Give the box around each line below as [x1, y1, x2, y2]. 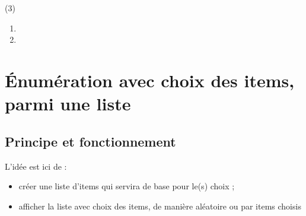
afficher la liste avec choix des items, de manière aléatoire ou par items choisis [18, 199, 301, 212]
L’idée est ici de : [5, 160, 67, 172]
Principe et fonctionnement [5, 132, 176, 150]
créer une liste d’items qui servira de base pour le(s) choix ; [18, 180, 235, 192]
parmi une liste [5, 91, 131, 116]
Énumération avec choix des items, [5, 68, 295, 92]
